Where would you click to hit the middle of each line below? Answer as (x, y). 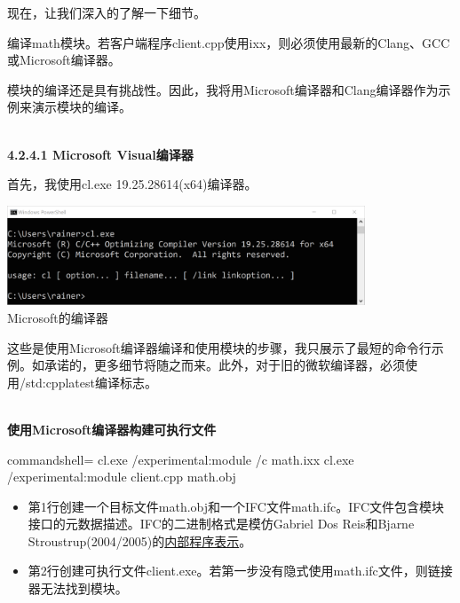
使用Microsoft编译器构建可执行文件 (112, 429)
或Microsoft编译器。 (64, 60)
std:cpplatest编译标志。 (91, 382)
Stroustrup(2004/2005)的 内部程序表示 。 (140, 540)
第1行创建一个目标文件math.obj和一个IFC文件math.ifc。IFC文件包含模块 (236, 506)
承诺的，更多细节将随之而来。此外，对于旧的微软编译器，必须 (224, 365)
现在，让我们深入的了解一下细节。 (107, 12)
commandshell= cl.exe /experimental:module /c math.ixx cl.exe (181, 459)
